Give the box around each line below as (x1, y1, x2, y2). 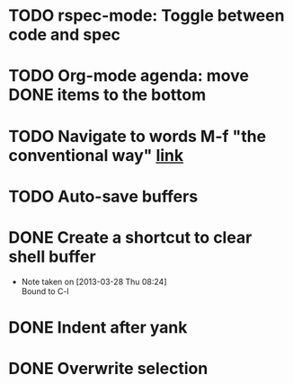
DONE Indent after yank (8, 317, 188, 337)
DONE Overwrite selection (8, 359, 209, 379)
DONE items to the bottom (8, 85, 207, 105)
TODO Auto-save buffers (8, 186, 199, 207)
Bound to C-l (21, 285, 69, 297)
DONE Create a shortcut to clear (8, 227, 253, 247)
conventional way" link (8, 145, 184, 165)
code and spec (8, 24, 121, 45)
